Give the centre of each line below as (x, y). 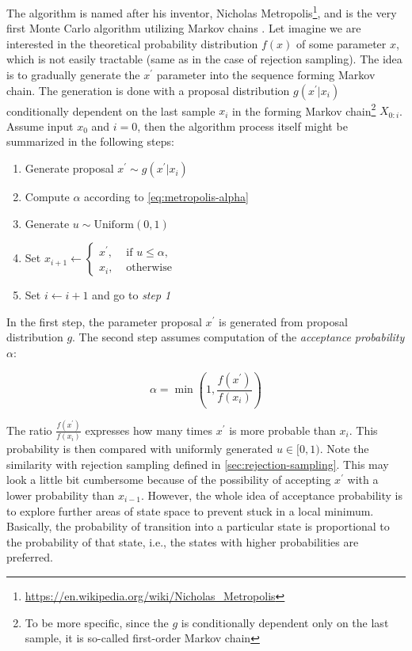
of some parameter (341, 43)
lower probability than (61, 495)
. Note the (344, 449)
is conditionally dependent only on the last (285, 622)
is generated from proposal (283, 321)
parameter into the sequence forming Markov (266, 75)
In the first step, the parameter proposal (104, 321)
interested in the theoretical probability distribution (132, 43)
